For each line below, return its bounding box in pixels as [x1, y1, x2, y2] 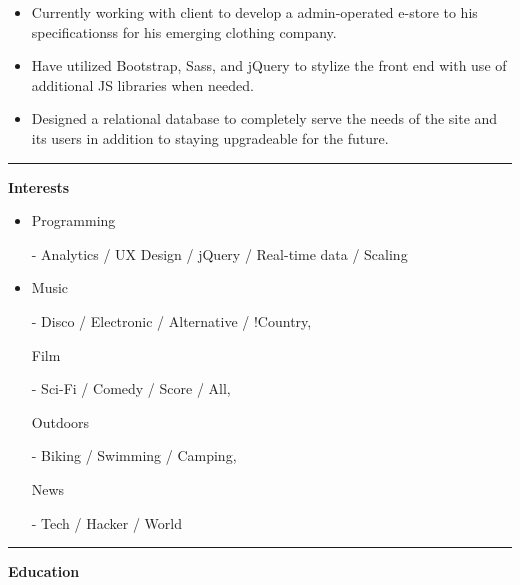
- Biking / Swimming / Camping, [31, 445, 237, 466]
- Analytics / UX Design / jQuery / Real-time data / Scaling [31, 243, 408, 264]
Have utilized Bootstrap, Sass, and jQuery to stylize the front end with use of [31, 55, 507, 76]
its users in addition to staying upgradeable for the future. [31, 127, 389, 148]
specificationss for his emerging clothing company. [31, 21, 337, 42]
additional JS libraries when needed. [31, 74, 254, 95]
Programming [31, 210, 116, 231]
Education [8, 561, 80, 582]
